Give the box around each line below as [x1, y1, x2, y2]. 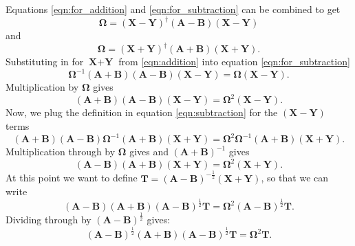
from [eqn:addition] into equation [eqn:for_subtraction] [118, 54, 350, 69]
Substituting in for [6, 54, 84, 69]
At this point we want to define [6, 170, 138, 185]
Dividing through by [6, 212, 92, 227]
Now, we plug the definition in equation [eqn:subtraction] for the [6, 105, 278, 120]
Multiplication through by [6, 144, 116, 159]
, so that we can [261, 170, 329, 185]
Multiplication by [6, 80, 79, 94]
